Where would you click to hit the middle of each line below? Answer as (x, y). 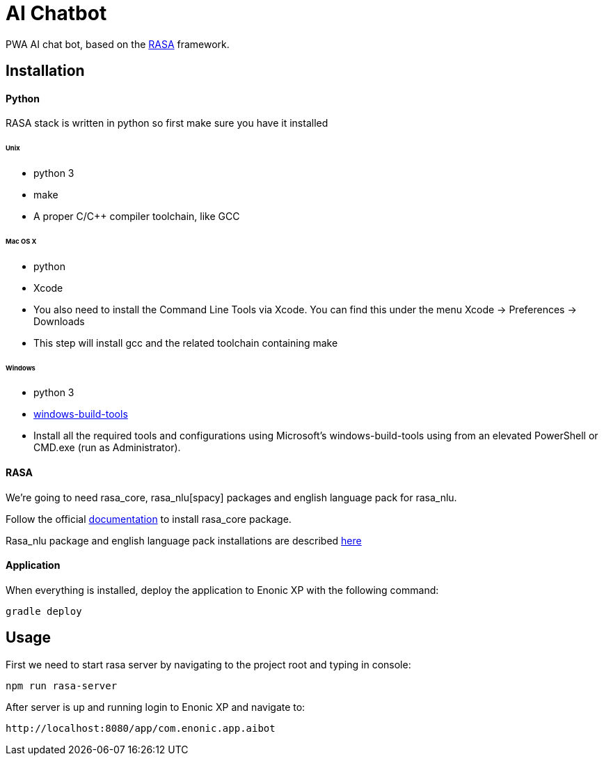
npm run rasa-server (62, 685)
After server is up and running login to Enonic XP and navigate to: (156, 707)
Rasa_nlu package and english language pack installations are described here (184, 540)
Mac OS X (21, 241)
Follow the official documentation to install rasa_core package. (149, 519)
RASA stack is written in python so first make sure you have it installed (167, 123)
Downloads (59, 321)
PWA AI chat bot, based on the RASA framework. (118, 44)
